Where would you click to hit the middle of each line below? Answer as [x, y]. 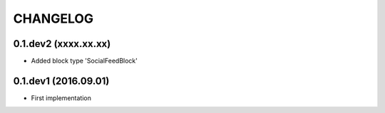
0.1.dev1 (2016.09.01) [61, 81]
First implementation [61, 98]
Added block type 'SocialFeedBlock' [84, 61]
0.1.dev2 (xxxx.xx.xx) [62, 44]
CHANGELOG [53, 18]
